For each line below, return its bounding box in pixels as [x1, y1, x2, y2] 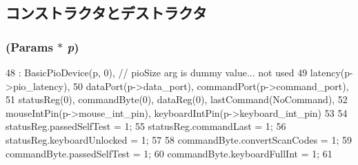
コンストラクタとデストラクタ [6, 2, 207, 23]
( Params [6, 38, 53, 55]
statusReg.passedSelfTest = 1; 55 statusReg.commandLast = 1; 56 [6, 119, 286, 133]
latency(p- [310, 65, 353, 79]
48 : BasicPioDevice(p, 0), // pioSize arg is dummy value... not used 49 [6, 65, 308, 79]
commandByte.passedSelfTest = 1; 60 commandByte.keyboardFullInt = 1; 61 [6, 146, 332, 160]
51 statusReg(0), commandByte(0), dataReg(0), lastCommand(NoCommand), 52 [6, 92, 348, 107]
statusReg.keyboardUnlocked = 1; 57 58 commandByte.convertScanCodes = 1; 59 [6, 132, 352, 146]
